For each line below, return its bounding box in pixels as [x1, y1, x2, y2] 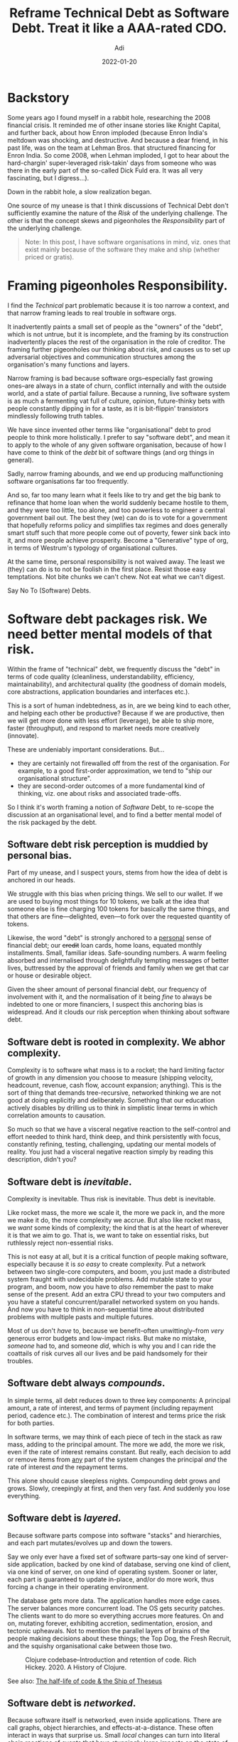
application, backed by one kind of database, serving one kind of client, [21, 1559, 231, 1568]
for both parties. [7, 1419, 55, 1427]
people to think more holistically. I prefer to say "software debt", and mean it [7, 433, 230, 441]
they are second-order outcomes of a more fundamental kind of [17, 781, 205, 790]
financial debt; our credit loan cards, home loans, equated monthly [7, 941, 202, 950]
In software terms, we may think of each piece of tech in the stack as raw [7, 1432, 222, 1441]
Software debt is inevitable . [7, 1176, 133, 1188]
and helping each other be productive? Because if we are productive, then [7, 708, 225, 717]
